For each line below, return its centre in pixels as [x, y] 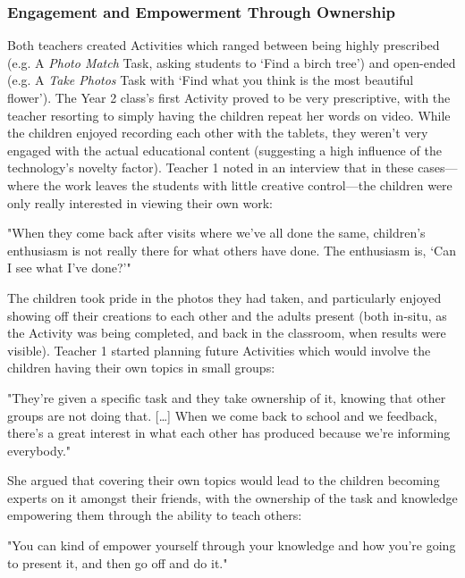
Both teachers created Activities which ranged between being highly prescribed [224, 45]
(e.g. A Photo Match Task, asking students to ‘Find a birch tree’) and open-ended [232, 62]
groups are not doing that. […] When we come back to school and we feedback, [222, 415]
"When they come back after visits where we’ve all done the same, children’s [216, 233]
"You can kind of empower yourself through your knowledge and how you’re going [232, 545]
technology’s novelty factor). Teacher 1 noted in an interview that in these [211, 168]
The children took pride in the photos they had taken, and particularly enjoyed [224, 297]
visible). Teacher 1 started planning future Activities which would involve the [219, 350]
